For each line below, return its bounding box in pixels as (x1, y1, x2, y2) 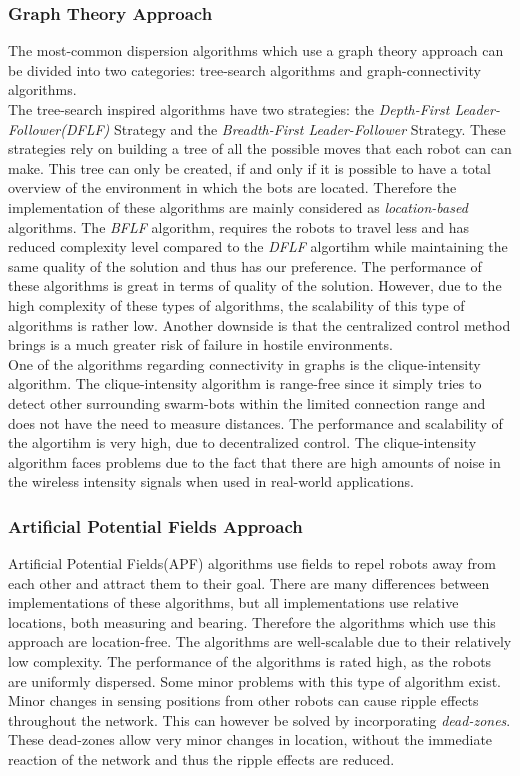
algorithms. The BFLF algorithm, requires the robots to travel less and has (8, 216, 470, 237)
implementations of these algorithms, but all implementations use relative (8, 592, 459, 613)
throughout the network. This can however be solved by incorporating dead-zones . (8, 709, 511, 730)
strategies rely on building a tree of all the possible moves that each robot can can (8, 138, 512, 159)
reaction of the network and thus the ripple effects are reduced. (8, 749, 395, 770)
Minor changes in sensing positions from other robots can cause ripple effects (8, 690, 479, 711)
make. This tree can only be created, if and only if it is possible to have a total (8, 157, 491, 178)
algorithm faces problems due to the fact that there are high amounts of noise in (8, 451, 501, 472)
